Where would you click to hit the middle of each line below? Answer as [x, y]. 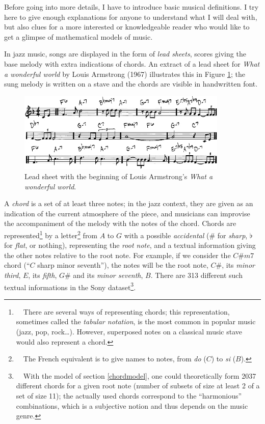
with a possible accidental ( [167, 235]
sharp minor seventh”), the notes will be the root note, [123, 265]
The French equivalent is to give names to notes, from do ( [115, 359]
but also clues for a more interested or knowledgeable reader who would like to [127, 27]
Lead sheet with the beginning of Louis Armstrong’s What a [119, 176]
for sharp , [232, 235]
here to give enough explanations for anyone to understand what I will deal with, [131, 17]
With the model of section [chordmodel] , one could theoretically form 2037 [140, 375]
